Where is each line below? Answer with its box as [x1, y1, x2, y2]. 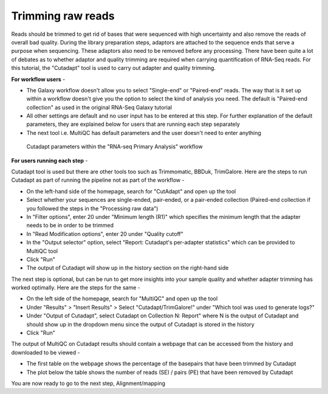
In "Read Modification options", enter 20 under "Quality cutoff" [26, 230, 183, 237]
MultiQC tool [26, 247, 58, 255]
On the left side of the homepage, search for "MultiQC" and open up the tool [26, 295, 218, 302]
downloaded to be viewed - [11, 348, 80, 356]
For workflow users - [11, 75, 66, 83]
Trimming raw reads [11, 9, 115, 22]
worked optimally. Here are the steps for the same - [11, 284, 141, 291]
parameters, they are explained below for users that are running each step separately [26, 120, 240, 128]
